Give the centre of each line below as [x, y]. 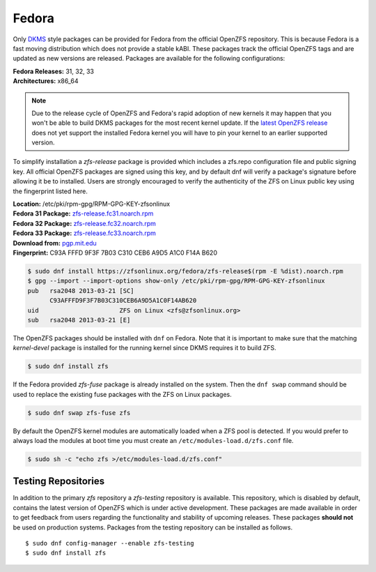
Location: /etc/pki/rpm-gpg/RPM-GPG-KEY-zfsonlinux [92, 204]
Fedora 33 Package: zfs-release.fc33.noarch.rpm [85, 233]
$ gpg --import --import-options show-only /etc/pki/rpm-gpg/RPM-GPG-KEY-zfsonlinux [176, 281]
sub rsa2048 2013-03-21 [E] [79, 320]
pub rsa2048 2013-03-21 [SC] [81, 291]
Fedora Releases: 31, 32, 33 [53, 71]
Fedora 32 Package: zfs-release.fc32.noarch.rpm [85, 223]
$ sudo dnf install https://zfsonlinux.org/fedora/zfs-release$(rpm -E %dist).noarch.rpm [186, 271]
